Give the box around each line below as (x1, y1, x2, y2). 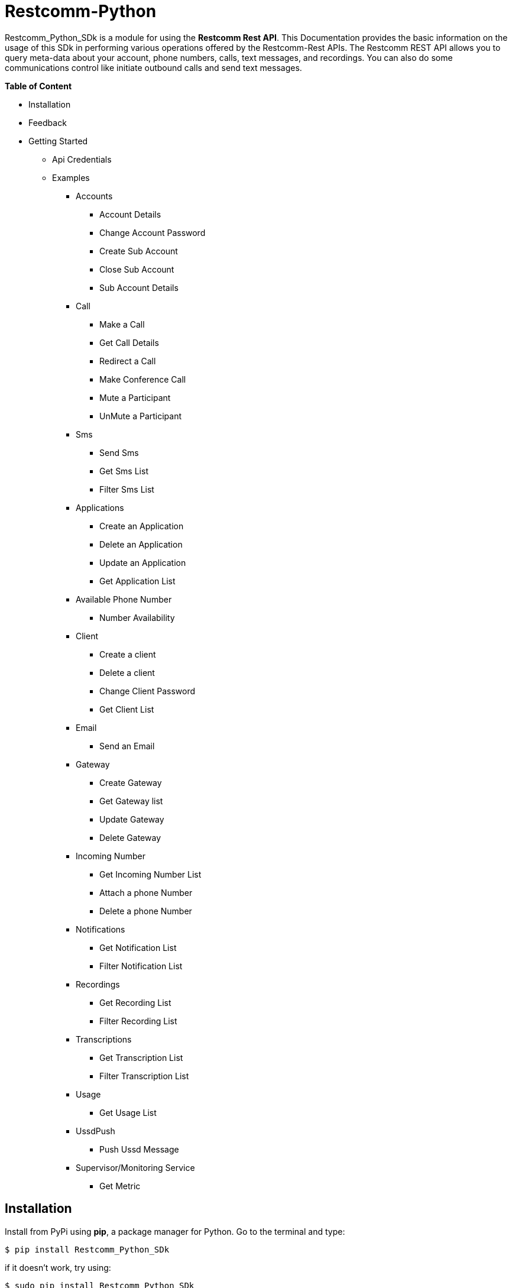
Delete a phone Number (99, 905, 192, 916)
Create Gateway (99, 777, 162, 788)
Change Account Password (99, 227, 206, 238)
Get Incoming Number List (99, 869, 202, 879)
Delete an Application (99, 539, 183, 549)
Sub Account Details (99, 282, 179, 293)
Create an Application (99, 520, 184, 531)
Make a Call (99, 319, 145, 329)
